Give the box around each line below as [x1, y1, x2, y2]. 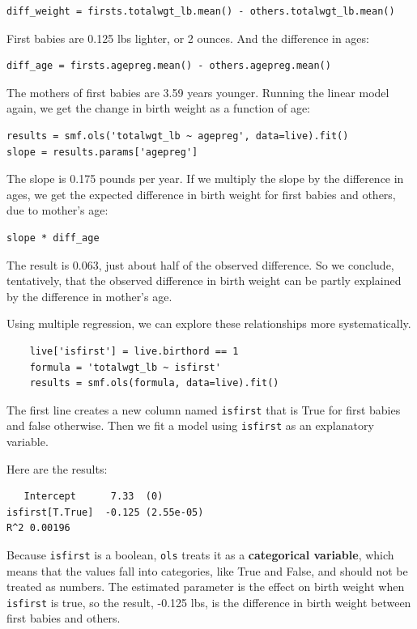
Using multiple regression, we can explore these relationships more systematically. [6, 315, 411, 332]
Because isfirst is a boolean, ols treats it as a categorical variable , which [6, 546, 394, 563]
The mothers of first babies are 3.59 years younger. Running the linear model [6, 83, 389, 100]
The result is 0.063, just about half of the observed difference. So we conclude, [6, 256, 394, 273]
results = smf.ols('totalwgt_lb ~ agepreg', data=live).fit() [6, 130, 349, 142]
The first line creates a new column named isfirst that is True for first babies [6, 401, 401, 418]
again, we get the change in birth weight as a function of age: [6, 100, 310, 117]
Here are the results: [6, 460, 108, 477]
